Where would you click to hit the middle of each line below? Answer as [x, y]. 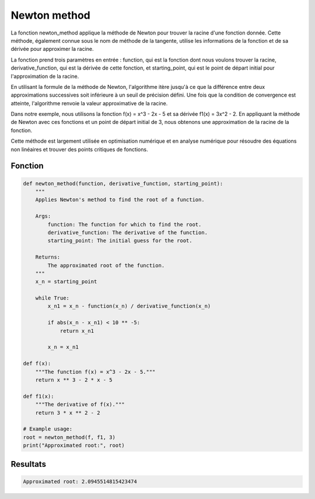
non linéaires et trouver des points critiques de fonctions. [79, 149]
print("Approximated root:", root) [74, 445]
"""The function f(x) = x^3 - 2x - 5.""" [95, 372]
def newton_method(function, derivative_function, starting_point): [123, 183]
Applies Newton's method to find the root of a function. [120, 200]
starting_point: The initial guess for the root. [120, 241]
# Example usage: [48, 429]
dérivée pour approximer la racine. [52, 49]
